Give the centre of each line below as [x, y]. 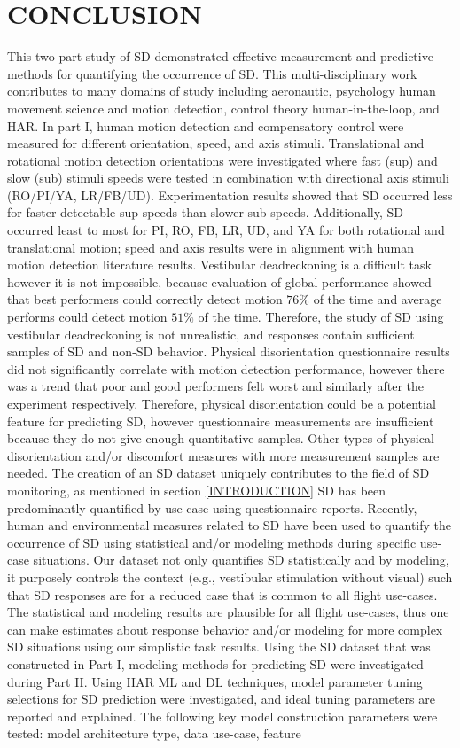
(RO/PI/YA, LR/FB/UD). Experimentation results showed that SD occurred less [230, 195]
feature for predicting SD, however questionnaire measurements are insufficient [221, 421]
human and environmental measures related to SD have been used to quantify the [230, 525]
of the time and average [378, 299]
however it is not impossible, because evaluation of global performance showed [219, 281]
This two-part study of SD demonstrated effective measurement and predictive [220, 56]
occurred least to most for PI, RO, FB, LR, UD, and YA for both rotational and [226, 230]
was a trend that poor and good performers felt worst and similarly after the [216, 386]
